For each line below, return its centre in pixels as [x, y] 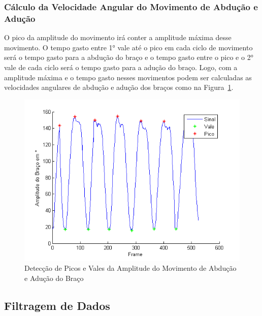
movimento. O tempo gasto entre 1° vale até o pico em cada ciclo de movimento [128, 47]
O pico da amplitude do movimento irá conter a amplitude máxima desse [118, 37]
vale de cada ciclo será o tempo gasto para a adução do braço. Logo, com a [121, 67]
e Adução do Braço [54, 278]
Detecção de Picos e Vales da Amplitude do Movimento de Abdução [130, 268]
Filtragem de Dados [57, 305]
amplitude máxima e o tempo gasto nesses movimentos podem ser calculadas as [128, 77]
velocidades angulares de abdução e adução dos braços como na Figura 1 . [119, 87]
